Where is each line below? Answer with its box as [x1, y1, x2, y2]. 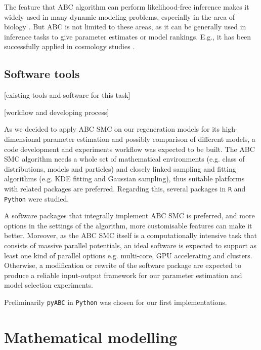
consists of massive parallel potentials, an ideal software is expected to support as [4, 240, 257, 251]
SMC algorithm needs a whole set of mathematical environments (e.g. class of [4, 153, 245, 164]
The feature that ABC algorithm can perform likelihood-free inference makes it [4, 2, 249, 12]
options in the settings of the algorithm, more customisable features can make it [4, 220, 252, 230]
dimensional [4, 133, 41, 144]
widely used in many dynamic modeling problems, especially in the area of [4, 11, 235, 22]
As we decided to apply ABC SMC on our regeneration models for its [4, 124, 220, 134]
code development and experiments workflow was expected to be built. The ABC [4, 143, 255, 154]
